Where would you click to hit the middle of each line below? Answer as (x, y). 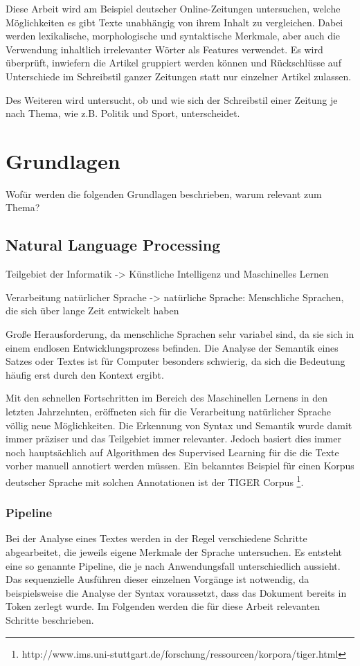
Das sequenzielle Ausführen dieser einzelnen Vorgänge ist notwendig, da (157, 579)
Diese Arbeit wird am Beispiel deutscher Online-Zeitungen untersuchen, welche (173, 8)
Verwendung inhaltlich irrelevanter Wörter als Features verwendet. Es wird (164, 49)
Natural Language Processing (113, 245)
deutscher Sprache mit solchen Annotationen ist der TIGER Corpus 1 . (155, 480)
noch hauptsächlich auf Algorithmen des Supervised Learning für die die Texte (172, 452)
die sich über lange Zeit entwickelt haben (92, 310)
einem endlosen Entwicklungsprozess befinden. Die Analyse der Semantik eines (172, 347)
